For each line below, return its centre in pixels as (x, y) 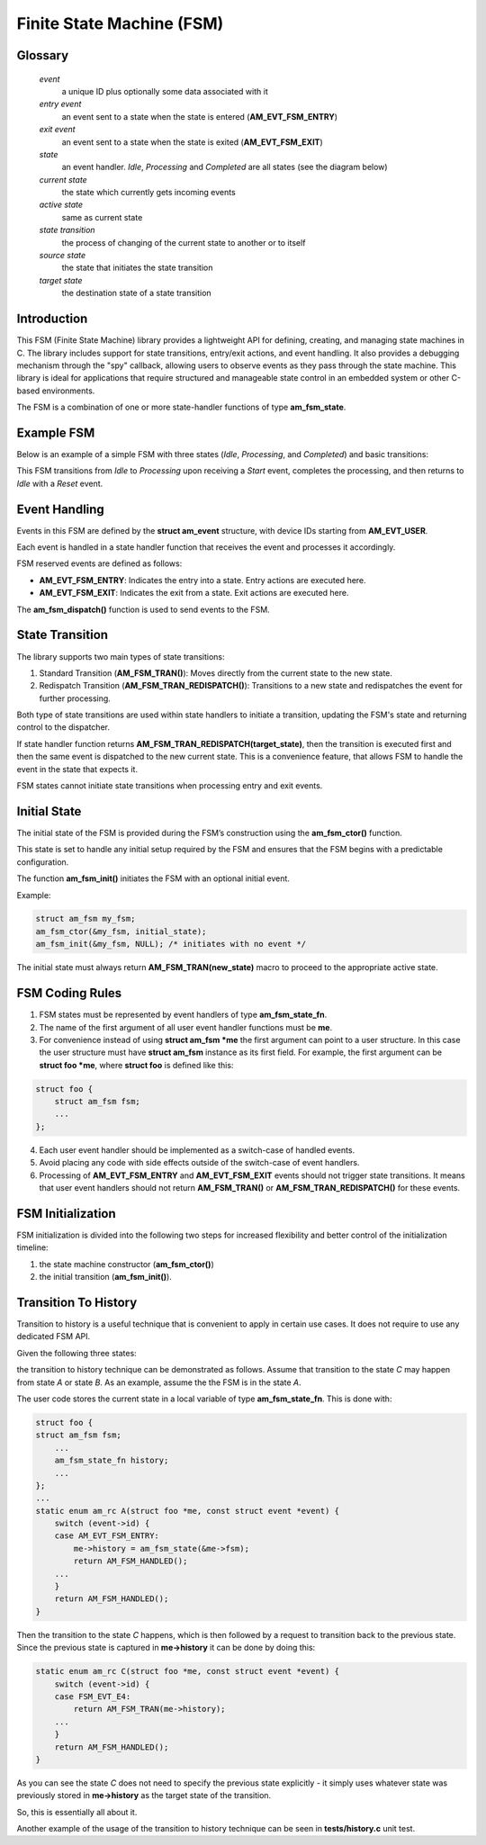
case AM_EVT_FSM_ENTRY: (107, 1536)
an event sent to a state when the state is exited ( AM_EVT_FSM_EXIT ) (192, 142)
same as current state (102, 217)
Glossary (43, 55)
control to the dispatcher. (63, 727)
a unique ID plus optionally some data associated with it (165, 91)
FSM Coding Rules (69, 993)
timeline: (32, 1247)
